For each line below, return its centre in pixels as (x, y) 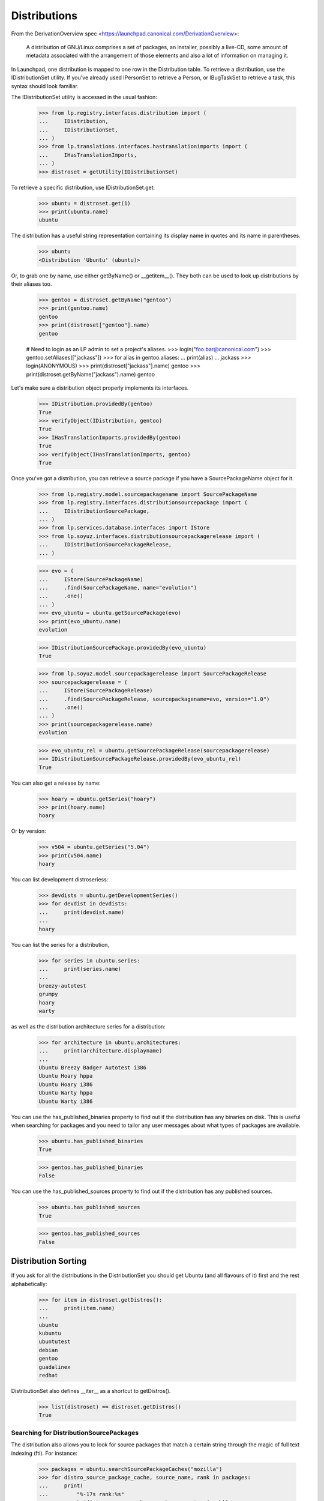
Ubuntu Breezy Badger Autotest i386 (93, 1068)
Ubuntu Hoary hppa (66, 1076)
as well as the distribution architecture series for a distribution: (88, 1026)
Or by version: (28, 831)
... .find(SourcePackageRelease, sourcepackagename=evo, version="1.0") (154, 699)
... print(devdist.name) (82, 912)
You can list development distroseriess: (60, 880)
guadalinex (55, 1367)
